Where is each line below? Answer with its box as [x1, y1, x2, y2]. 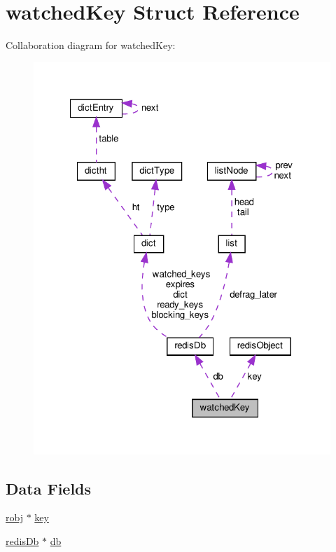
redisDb [6, 533, 39, 548]
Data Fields [6, 477, 92, 499]
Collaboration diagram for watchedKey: [6, 38, 176, 53]
